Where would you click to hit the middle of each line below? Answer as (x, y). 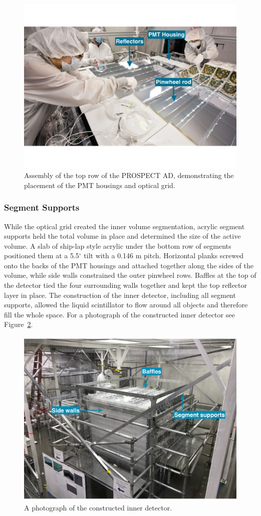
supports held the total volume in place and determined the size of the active (122, 236)
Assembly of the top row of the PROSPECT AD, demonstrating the (129, 175)
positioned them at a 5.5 (42, 255)
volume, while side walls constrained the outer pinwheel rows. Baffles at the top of (130, 275)
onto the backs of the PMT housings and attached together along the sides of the (129, 265)
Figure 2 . (19, 324)
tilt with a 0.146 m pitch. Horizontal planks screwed (164, 255)
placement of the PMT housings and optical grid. (100, 185)
